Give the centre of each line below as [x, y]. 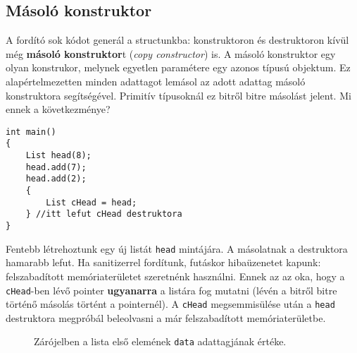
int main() [31, 132]
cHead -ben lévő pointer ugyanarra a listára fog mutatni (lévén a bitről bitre [171, 290]
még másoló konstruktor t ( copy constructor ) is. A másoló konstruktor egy [171, 53]
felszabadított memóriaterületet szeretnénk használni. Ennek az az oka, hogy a [175, 276]
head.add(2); [56, 179]
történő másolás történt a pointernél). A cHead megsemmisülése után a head [170, 304]
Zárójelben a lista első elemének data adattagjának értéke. [160, 341]
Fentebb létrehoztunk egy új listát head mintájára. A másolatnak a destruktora [177, 248]
